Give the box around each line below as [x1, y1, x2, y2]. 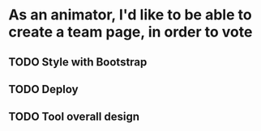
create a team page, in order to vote [8, 23, 253, 41]
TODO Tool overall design [8, 110, 140, 124]
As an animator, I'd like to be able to [8, 6, 253, 24]
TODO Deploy [8, 82, 79, 96]
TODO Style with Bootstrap [8, 55, 148, 69]
